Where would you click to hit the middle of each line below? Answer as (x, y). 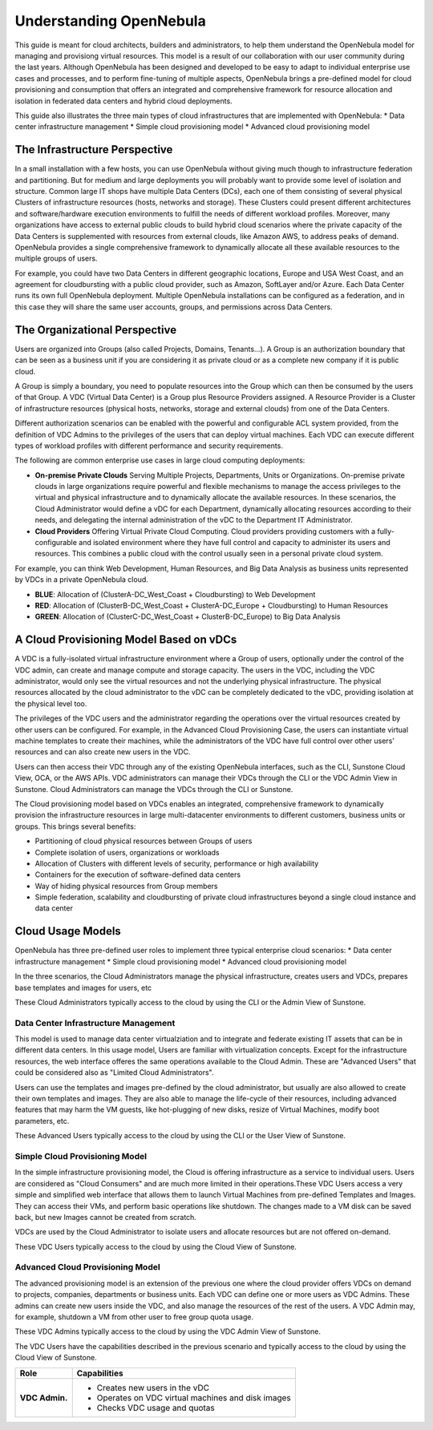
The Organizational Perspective (95, 330)
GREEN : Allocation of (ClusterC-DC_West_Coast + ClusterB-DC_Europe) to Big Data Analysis (188, 616)
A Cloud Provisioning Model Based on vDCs (126, 640)
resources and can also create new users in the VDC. (103, 752)
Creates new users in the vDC (153, 1388)
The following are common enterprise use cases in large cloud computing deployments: (160, 460)
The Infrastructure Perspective (94, 149)
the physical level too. (51, 703)
